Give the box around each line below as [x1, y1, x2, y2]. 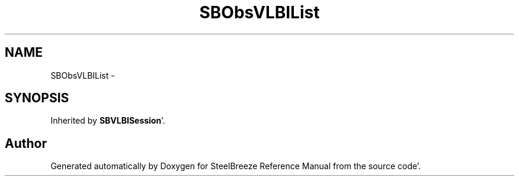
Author [5, 135, 47, 151]
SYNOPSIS [5, 90, 69, 106]
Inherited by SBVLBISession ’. [50, 115, 165, 126]
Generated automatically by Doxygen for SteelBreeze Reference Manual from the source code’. [50, 161, 421, 172]
